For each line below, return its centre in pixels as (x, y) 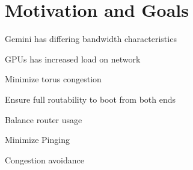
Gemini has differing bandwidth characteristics (91, 39)
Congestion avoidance (44, 159)
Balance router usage (44, 119)
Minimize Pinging (37, 140)
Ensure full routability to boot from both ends (90, 99)
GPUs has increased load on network (73, 59)
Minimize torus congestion (53, 79)
